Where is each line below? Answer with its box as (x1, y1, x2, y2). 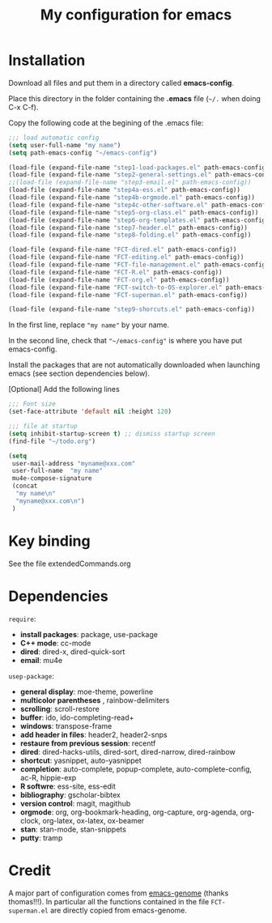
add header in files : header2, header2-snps (19, 729, 168, 739)
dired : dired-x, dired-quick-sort (19, 646, 125, 657)
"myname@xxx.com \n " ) (15, 496, 85, 505)
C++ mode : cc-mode (19, 638, 91, 648)
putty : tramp (19, 832, 63, 843)
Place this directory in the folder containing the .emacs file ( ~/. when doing (8, 93, 261, 103)
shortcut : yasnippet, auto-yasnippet (19, 755, 142, 765)
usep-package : (8, 670, 54, 681)
